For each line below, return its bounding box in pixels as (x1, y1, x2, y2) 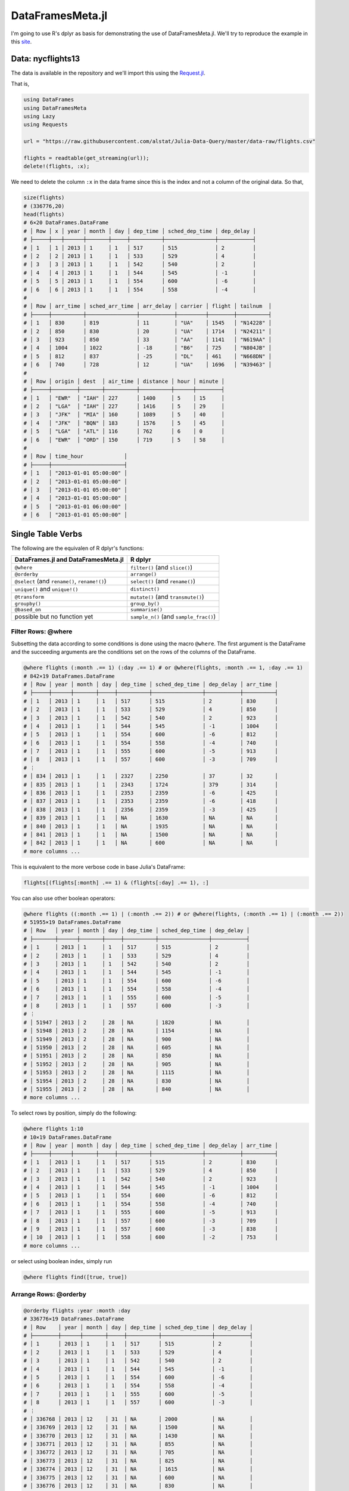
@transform (14, 593, 45, 600)
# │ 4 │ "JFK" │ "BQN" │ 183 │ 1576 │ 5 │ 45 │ (23, 419, 225, 426)
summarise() (130, 607, 163, 613)
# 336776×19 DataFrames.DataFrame (23, 1316, 124, 1322)
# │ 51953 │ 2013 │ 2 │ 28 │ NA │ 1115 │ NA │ (23, 1069, 250, 1076)
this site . (11, 38, 32, 45)
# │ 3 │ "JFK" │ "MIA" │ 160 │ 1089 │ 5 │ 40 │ (23, 412, 225, 418)
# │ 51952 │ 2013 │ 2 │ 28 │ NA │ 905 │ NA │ (23, 1060, 250, 1068)
